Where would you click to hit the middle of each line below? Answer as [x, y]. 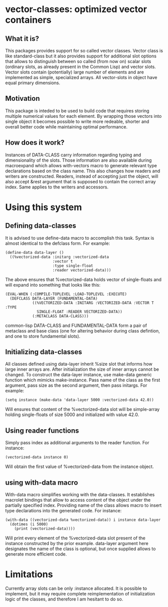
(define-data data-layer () [35, 252]
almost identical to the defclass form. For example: [58, 243]
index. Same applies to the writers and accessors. [57, 187]
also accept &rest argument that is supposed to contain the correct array [80, 181]
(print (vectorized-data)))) [45, 529]
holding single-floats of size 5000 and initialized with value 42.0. [72, 415]
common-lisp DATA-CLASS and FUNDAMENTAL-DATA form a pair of [76, 325]
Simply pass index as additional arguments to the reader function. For [77, 443]
